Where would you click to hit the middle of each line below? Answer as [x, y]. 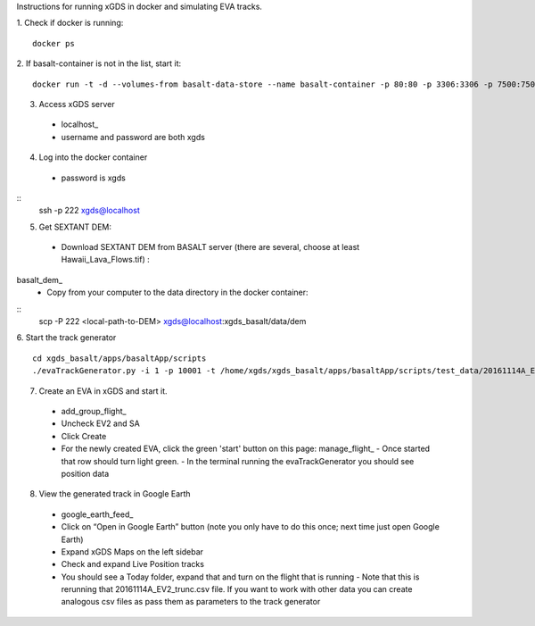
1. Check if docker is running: [70, 23]
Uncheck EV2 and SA [100, 423]
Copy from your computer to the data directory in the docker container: [177, 292]
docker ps [53, 43]
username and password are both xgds [133, 137]
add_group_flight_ [94, 411]
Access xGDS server [77, 104]
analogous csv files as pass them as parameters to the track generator [191, 602]
